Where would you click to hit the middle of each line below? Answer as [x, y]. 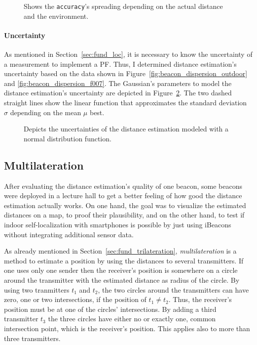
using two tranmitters [37, 289]
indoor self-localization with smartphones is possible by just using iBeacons [118, 224]
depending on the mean [46, 112]
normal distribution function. [68, 138]
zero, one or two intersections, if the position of [75, 299]
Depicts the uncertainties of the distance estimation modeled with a [126, 129]
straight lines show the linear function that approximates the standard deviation [126, 103]
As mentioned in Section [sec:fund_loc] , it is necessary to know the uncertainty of [128, 54]
